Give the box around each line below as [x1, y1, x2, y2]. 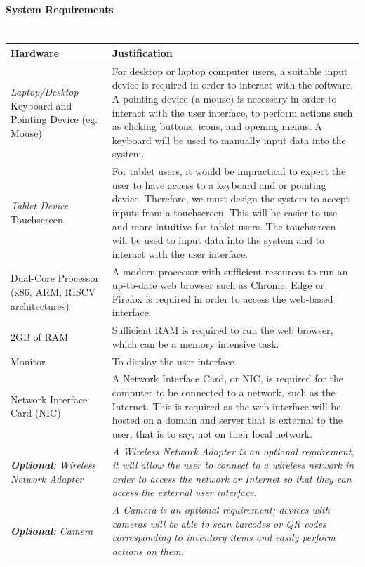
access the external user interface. [112, 485, 257, 500]
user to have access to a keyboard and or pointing [112, 177, 326, 192]
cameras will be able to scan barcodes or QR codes [112, 516, 326, 530]
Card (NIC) [11, 405, 61, 420]
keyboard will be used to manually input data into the [112, 132, 346, 147]
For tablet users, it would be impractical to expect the [112, 164, 346, 178]
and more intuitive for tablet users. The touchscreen [112, 219, 336, 233]
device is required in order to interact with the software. [112, 77, 354, 92]
